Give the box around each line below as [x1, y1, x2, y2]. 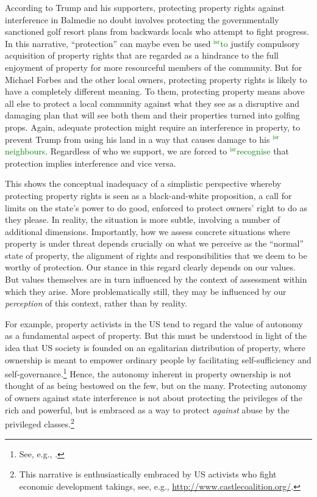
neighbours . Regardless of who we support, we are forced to [5, 145, 227, 158]
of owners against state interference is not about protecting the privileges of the [5, 391, 302, 404]
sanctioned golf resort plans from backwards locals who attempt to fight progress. [5, 25, 309, 38]
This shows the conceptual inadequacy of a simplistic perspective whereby [5, 177, 282, 190]
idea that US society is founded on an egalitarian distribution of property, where [5, 341, 305, 354]
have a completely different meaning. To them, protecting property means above [5, 85, 305, 98]
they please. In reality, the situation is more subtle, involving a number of [5, 213, 280, 226]
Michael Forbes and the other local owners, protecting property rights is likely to [5, 73, 307, 85]
